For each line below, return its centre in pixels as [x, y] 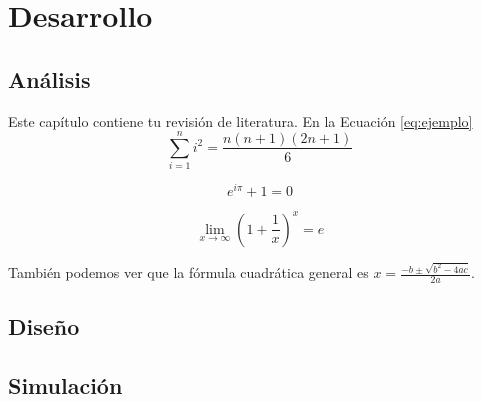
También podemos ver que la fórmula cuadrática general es [188, 272]
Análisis [49, 78]
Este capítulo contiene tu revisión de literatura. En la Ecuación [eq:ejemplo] [240, 120]
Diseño [44, 326]
